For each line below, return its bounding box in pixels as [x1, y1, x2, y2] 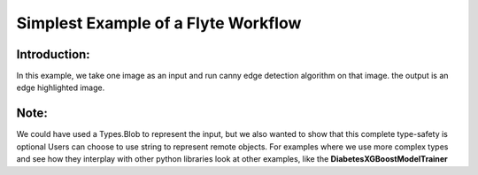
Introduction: [16, 47, 90, 62]
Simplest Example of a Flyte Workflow [16, 13, 302, 33]
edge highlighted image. [16, 82, 105, 93]
